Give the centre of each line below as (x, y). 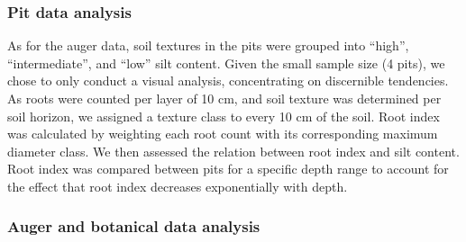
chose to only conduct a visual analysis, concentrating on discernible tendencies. (228, 81)
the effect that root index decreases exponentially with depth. (178, 186)
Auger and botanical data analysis (134, 226)
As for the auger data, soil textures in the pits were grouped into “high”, (208, 45)
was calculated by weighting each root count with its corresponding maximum (223, 134)
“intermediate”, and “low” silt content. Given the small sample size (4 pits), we (226, 63)
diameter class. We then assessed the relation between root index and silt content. (233, 151)
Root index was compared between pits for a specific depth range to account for (228, 169)
